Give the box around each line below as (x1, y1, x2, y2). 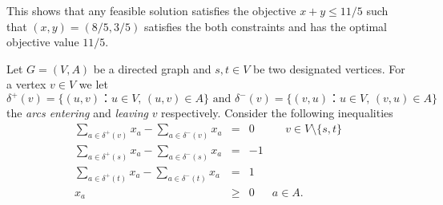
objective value (6, 34, 79, 50)
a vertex (6, 76, 46, 93)
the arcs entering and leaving (6, 104, 148, 121)
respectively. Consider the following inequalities (161, 104, 393, 121)
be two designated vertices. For (252, 60, 405, 77)
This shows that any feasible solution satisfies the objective (6, 2, 296, 18)
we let (79, 76, 108, 93)
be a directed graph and (93, 60, 211, 77)
